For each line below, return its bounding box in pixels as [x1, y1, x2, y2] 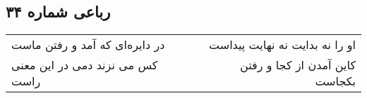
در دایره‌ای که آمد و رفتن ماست [11, 36, 165, 53]
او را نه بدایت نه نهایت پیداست [209, 36, 356, 53]
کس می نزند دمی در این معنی [11, 57, 158, 73]
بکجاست [315, 73, 356, 90]
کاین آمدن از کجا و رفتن [239, 57, 356, 73]
